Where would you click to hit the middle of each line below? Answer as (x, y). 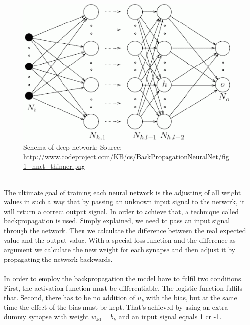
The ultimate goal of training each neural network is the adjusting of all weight (123, 192)
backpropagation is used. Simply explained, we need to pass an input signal (117, 221)
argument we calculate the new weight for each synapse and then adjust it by (120, 249)
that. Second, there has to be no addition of (70, 297)
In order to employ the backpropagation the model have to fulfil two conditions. (124, 278)
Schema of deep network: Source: (73, 147)
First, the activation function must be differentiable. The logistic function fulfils (123, 288)
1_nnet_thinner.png (54, 166)
